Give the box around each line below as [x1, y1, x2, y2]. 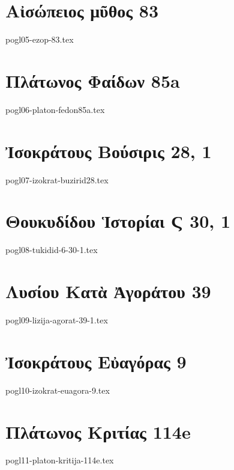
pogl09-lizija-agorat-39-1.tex [5, 314, 108, 326]
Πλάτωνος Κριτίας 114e [5, 419, 191, 444]
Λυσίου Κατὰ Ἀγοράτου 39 [5, 279, 211, 304]
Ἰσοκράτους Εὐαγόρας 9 [5, 349, 187, 373]
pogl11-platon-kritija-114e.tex [5, 454, 114, 466]
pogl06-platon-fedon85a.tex [5, 103, 105, 115]
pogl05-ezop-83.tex [5, 33, 74, 46]
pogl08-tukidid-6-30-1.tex [5, 243, 98, 256]
